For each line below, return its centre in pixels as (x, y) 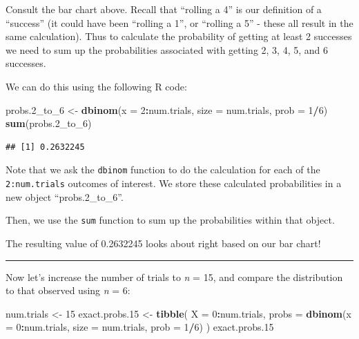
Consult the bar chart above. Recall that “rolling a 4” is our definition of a (164, 9)
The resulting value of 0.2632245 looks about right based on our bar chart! (163, 243)
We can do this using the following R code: (96, 86)
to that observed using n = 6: (68, 290)
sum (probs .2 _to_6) (49, 123)
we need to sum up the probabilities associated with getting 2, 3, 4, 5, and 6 (167, 49)
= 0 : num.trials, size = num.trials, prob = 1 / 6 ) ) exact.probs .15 (140, 327)
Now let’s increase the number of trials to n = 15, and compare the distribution (174, 277)
